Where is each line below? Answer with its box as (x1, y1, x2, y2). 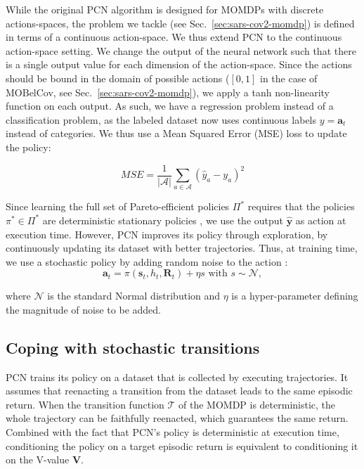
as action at (295, 212, 346, 227)
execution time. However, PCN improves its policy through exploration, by (6, 226, 328, 241)
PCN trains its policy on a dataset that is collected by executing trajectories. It (6, 369, 349, 384)
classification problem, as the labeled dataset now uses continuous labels (6, 112, 317, 127)
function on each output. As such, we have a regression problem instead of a (6, 98, 334, 113)
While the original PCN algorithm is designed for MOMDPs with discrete (6, 2, 324, 16)
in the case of (260, 70, 318, 85)
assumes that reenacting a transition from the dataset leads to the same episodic (6, 383, 353, 398)
